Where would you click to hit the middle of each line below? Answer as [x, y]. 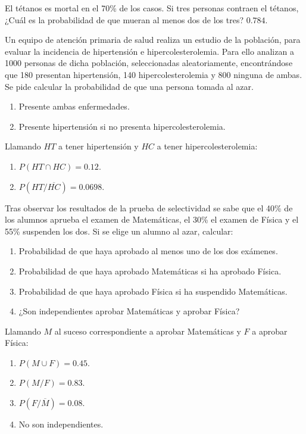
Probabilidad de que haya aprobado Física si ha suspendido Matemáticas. [153, 291]
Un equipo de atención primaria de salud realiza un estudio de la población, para [153, 40]
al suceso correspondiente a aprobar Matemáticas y [148, 331]
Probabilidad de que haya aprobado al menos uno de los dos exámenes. [148, 251]
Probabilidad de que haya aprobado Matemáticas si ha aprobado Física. [150, 271]
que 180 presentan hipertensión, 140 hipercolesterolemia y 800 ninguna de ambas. [154, 74]
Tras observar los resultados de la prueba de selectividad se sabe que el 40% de [149, 207]
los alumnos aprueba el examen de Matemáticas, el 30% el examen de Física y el [152, 219]
